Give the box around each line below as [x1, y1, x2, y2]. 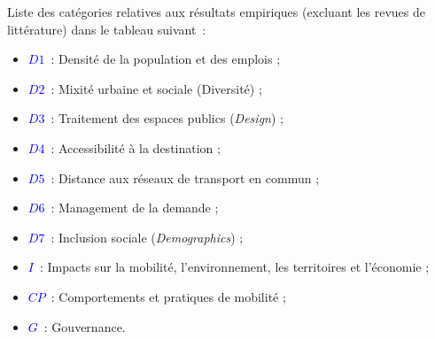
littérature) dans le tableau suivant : [7, 19, 206, 38]
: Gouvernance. [43, 317, 126, 335]
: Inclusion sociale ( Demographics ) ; [50, 227, 244, 246]
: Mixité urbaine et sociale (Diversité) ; [50, 79, 262, 97]
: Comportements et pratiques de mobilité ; [50, 287, 286, 305]
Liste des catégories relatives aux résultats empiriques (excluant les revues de [7, 3, 425, 20]
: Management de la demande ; [50, 198, 219, 217]
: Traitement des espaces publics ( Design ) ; [50, 109, 284, 127]
